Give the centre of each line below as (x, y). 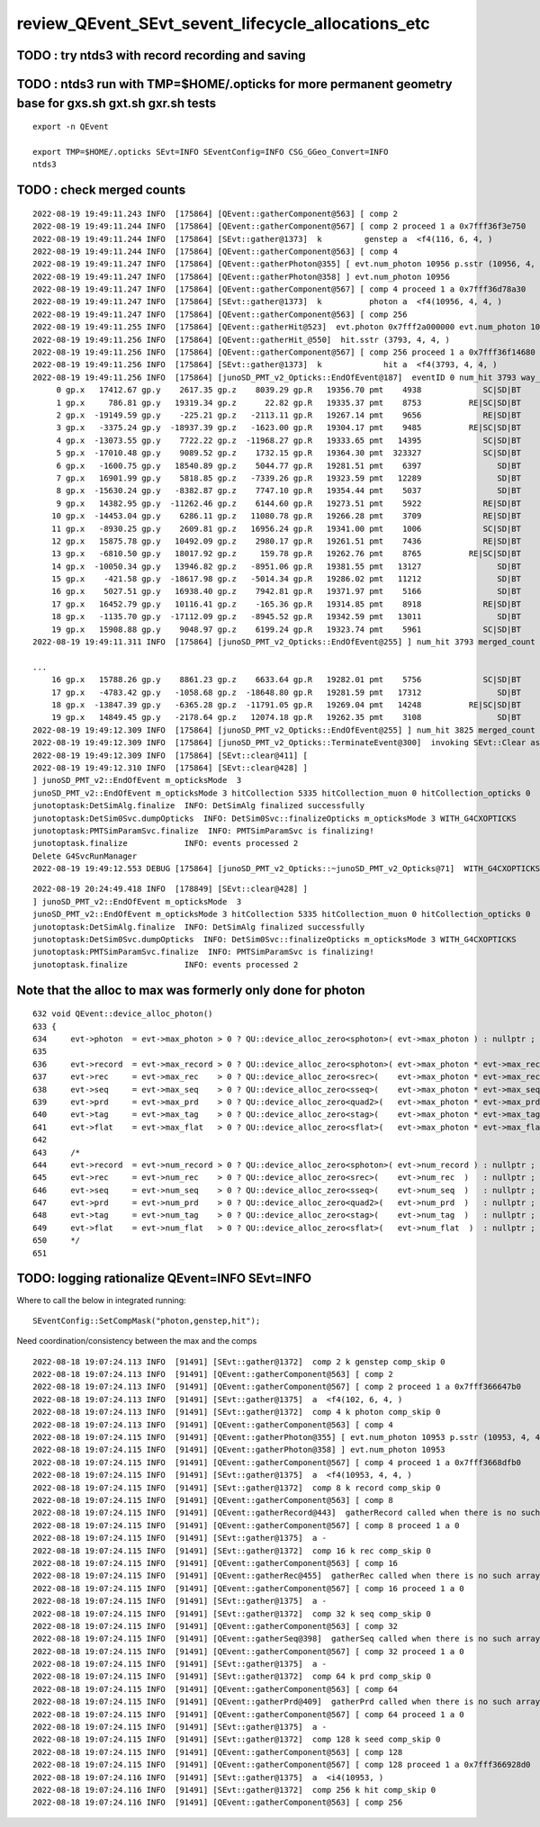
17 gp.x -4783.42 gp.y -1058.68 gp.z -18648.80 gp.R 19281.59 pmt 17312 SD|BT (286, 692)
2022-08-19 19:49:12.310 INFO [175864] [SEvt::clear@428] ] (170, 768)
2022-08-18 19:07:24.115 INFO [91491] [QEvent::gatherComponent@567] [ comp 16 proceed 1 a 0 (249, 1588)
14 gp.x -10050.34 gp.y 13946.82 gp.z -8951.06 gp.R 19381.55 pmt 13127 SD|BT (286, 566)
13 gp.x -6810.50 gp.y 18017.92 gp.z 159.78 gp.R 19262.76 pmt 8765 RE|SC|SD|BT (286, 554)
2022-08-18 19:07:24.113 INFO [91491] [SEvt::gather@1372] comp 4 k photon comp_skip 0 (237, 1412)
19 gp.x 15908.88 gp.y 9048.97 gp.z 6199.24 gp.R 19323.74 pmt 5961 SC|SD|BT (286, 629)
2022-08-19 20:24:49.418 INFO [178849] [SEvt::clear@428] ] (170, 889)
